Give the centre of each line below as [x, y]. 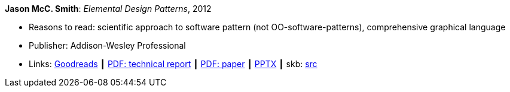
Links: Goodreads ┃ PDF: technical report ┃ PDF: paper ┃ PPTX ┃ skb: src [173, 64]
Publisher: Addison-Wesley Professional [107, 45]
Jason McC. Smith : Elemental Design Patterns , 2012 [108, 9]
